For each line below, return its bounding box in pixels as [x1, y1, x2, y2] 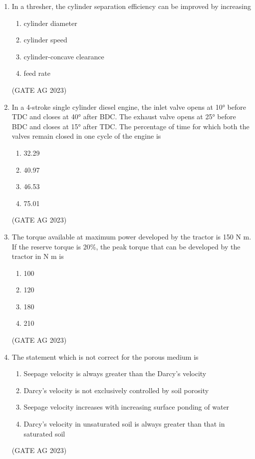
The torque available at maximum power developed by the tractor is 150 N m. [11, 231, 252, 241]
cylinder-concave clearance [23, 51, 104, 61]
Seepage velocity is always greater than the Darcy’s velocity [23, 368, 207, 379]
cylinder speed [23, 34, 67, 45]
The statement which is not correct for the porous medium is [11, 351, 199, 362]
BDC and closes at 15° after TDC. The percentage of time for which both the [11, 121, 250, 131]
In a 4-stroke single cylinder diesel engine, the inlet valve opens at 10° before [11, 101, 246, 112]
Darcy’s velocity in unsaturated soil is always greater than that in [23, 419, 225, 429]
